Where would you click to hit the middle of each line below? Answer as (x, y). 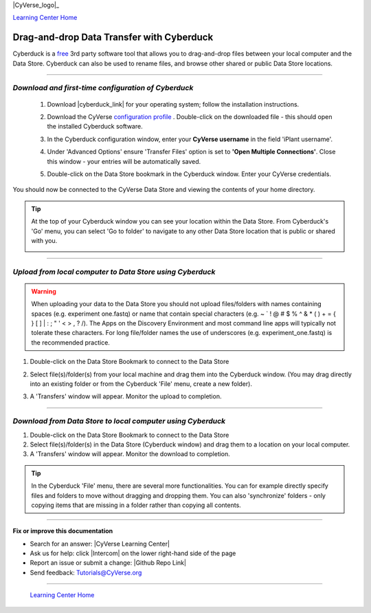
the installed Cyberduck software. (95, 127)
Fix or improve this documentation (63, 531)
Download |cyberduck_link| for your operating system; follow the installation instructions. (173, 104)
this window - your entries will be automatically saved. (124, 161)
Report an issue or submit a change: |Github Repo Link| (108, 563)
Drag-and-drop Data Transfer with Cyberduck (113, 37)
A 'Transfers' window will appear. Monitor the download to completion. (130, 454)
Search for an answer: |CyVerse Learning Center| (100, 544)
